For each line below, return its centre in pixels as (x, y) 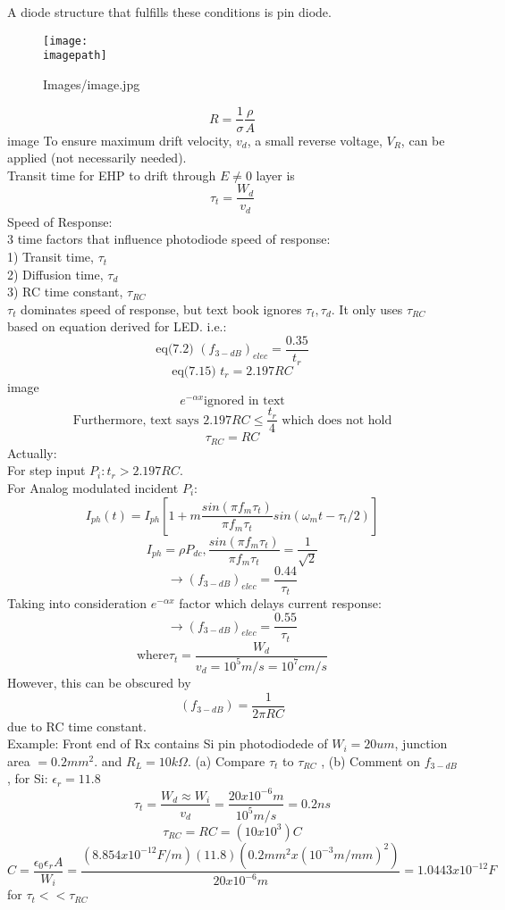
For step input (46, 470)
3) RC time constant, (65, 292)
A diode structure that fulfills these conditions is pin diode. (169, 12)
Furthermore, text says (136, 420)
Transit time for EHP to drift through (112, 175)
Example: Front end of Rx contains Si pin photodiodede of (168, 743)
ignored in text (244, 401)
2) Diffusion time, (55, 274)
